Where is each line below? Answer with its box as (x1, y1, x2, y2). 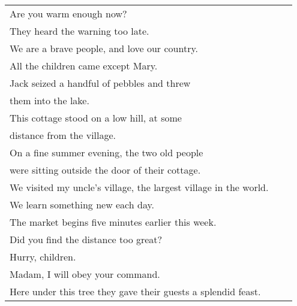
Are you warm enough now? (10, 7, 127, 20)
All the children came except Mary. (10, 59, 158, 72)
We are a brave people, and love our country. (10, 41, 198, 55)
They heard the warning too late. (10, 24, 149, 38)
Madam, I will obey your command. (10, 267, 160, 281)
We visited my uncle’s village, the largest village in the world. (10, 180, 269, 194)
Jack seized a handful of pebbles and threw (10, 76, 191, 90)
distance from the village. (10, 128, 116, 142)
